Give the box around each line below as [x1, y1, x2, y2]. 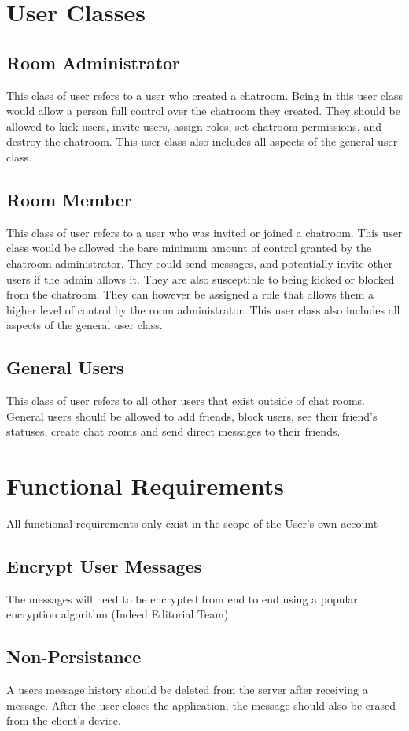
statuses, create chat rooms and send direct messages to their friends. [6, 423, 341, 440]
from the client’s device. [6, 712, 121, 729]
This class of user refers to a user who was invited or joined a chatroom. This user [6, 224, 403, 240]
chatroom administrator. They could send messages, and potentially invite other [6, 254, 393, 271]
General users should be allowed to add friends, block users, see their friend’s [6, 407, 378, 424]
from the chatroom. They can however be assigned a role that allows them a [6, 286, 374, 302]
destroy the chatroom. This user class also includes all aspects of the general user [6, 133, 398, 150]
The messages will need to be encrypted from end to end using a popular [6, 590, 358, 607]
